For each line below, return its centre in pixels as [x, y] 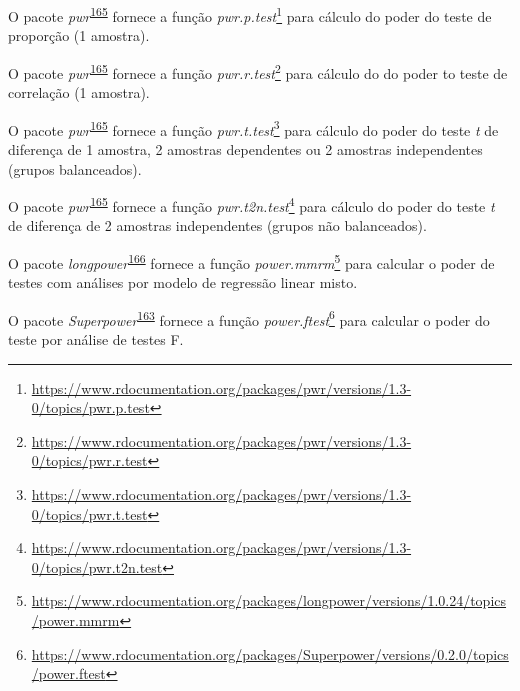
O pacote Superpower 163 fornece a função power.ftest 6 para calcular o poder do [249, 318]
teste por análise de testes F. [96, 339]
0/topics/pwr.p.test [90, 407]
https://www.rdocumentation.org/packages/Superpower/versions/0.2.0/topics [270, 653]
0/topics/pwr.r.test [89, 460]
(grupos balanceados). [75, 168]
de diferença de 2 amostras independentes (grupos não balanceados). [217, 225]
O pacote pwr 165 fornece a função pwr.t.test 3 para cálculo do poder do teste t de [253, 128]
